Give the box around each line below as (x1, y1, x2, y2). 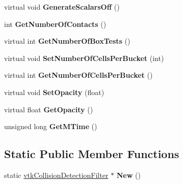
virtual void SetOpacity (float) (4, 86, 104, 97)
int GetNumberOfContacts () (4, 18, 107, 29)
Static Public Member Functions (4, 146, 179, 162)
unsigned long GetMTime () (4, 121, 97, 132)
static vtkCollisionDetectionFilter (4, 169, 109, 180)
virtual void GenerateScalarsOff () (4, 2, 120, 12)
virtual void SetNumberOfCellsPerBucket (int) (4, 52, 164, 63)
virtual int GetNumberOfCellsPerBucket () (4, 70, 153, 80)
